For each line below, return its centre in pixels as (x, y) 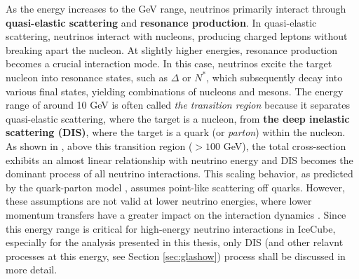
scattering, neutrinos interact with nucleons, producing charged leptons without (177, 36)
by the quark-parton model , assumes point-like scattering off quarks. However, (175, 187)
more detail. (32, 270)
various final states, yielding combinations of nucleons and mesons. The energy (175, 91)
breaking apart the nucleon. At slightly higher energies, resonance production (172, 49)
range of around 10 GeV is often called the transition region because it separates (178, 105)
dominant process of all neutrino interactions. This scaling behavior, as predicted (179, 173)
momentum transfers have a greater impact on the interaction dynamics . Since (176, 214)
